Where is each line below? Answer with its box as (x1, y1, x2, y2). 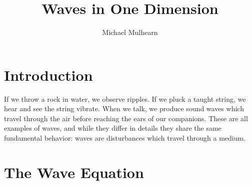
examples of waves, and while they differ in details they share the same (4, 123, 221, 133)
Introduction (4, 64, 93, 85)
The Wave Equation (4, 162, 144, 182)
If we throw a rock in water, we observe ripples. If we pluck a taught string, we (4, 93, 246, 104)
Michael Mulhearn (102, 27, 158, 37)
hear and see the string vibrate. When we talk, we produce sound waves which (4, 103, 244, 114)
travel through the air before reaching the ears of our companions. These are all (4, 113, 248, 123)
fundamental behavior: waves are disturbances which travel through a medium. (4, 133, 246, 143)
